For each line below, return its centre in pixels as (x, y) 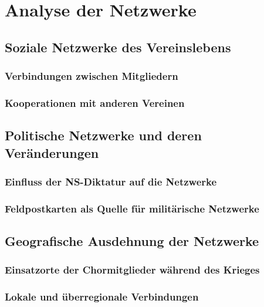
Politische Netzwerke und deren (103, 135)
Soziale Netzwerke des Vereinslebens (118, 47)
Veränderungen (52, 152)
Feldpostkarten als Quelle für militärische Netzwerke (132, 208)
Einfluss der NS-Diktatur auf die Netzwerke (111, 181)
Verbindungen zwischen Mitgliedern (92, 76)
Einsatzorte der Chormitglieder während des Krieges (132, 270)
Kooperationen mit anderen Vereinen (95, 102)
